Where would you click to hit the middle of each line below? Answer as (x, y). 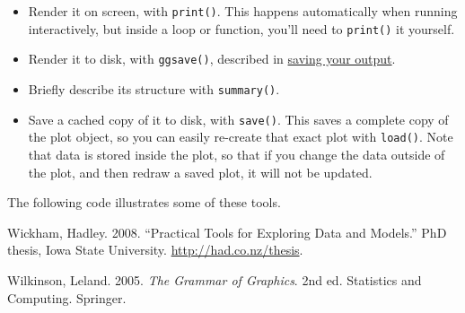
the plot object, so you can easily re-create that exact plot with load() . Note (241, 137)
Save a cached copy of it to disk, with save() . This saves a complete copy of (238, 119)
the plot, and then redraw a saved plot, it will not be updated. (200, 172)
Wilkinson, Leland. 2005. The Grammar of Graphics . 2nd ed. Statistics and (215, 279)
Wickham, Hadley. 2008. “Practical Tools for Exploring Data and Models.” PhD (227, 232)
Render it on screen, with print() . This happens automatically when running (243, 11)
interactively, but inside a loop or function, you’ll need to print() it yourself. (241, 28)
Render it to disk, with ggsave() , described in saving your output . (212, 59)
